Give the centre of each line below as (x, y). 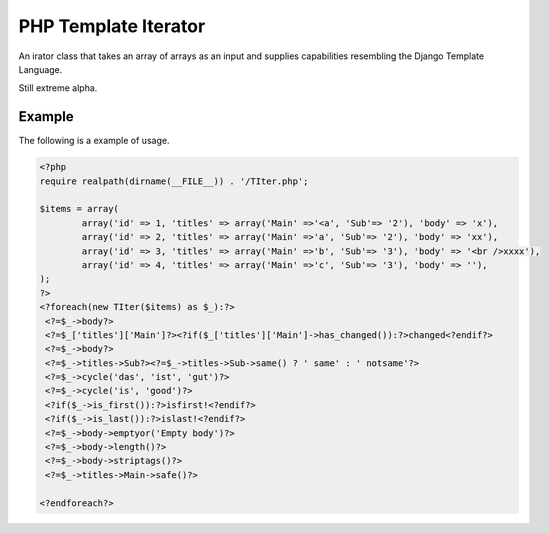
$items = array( (79, 209)
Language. (40, 69)
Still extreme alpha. (58, 88)
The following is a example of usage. (94, 141)
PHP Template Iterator (112, 26)
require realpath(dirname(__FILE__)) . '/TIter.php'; (174, 181)
